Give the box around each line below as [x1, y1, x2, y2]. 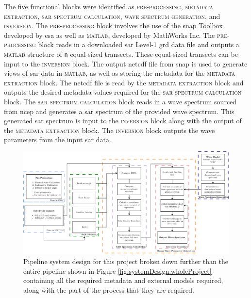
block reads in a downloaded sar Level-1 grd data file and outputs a [38, 39, 239, 50]
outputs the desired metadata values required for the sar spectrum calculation [4, 87, 242, 97]
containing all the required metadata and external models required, [23, 275, 223, 285]
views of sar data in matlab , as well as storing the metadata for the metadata [4, 68, 235, 78]
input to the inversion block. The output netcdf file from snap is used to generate [4, 58, 248, 68]
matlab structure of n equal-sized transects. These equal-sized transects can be [4, 49, 238, 59]
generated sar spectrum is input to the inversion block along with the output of [4, 116, 242, 126]
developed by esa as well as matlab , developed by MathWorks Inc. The [4, 30, 215, 40]
